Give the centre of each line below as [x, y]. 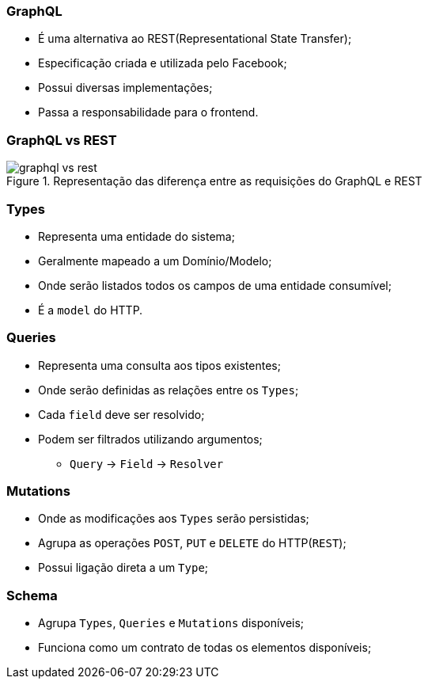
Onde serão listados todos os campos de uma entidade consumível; [215, 285]
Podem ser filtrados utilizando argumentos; [150, 439]
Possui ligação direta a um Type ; [123, 568]
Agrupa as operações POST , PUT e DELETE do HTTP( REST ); [192, 543]
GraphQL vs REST [62, 140]
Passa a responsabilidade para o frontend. [148, 112]
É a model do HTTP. [91, 310]
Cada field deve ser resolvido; [121, 414]
